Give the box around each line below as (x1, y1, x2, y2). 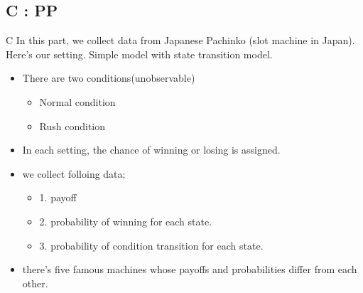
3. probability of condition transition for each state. (39, 238, 264, 252)
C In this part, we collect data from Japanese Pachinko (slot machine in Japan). (6, 33, 355, 48)
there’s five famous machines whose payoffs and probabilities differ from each (22, 262, 357, 277)
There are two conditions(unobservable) (22, 70, 195, 85)
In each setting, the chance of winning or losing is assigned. (22, 142, 281, 157)
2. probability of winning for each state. (39, 213, 212, 228)
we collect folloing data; (22, 166, 126, 181)
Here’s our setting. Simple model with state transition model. (6, 46, 273, 61)
